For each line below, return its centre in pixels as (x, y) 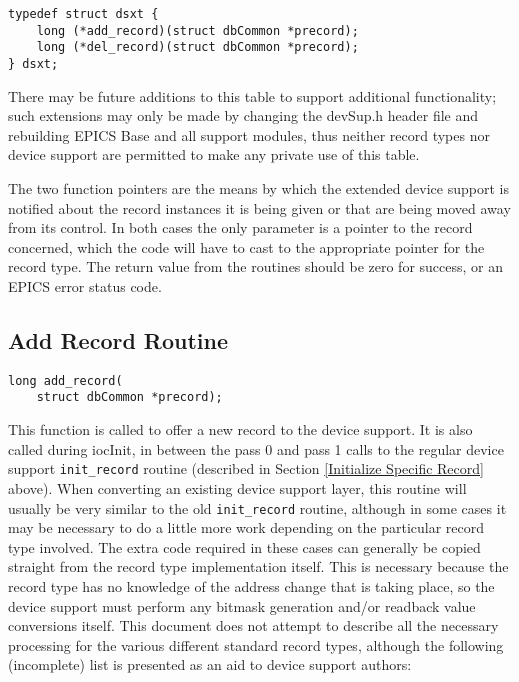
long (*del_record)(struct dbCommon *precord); (197, 47)
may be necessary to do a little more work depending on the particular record (246, 527)
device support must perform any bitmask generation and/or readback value (242, 605)
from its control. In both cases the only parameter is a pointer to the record (240, 227)
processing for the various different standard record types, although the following (256, 644)
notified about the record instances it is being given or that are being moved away (259, 207)
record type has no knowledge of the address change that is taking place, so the (251, 585)
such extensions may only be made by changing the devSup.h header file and (243, 115)
